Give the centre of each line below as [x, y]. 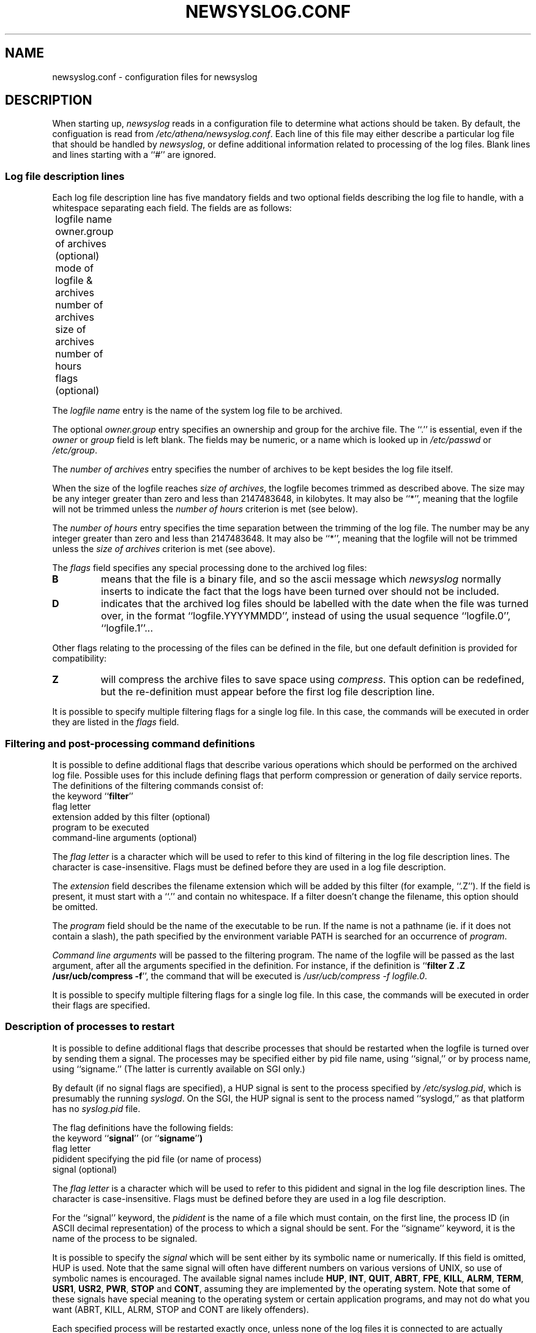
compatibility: [80, 659]
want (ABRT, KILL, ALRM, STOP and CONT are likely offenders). [181, 1309]
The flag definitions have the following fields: [143, 1127]
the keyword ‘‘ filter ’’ [93, 796]
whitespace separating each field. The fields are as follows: [172, 208]
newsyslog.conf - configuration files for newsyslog [155, 77]
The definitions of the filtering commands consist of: [158, 785]
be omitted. [75, 906]
